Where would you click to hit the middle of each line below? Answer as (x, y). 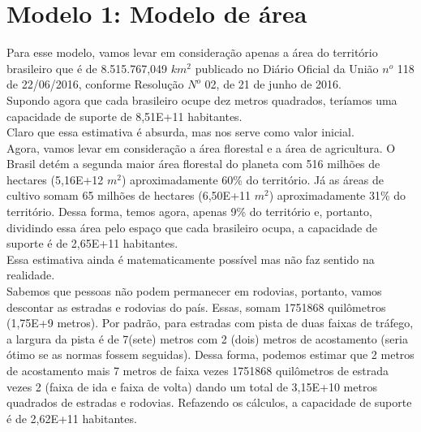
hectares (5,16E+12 (55, 179)
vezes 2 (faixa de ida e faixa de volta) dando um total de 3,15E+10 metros (192, 386)
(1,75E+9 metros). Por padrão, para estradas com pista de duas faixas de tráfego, (210, 323)
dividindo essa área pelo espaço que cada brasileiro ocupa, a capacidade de (192, 227)
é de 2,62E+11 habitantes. (72, 418)
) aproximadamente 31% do (337, 195)
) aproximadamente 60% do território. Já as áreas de (252, 179)
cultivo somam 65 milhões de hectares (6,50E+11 (129, 195)
